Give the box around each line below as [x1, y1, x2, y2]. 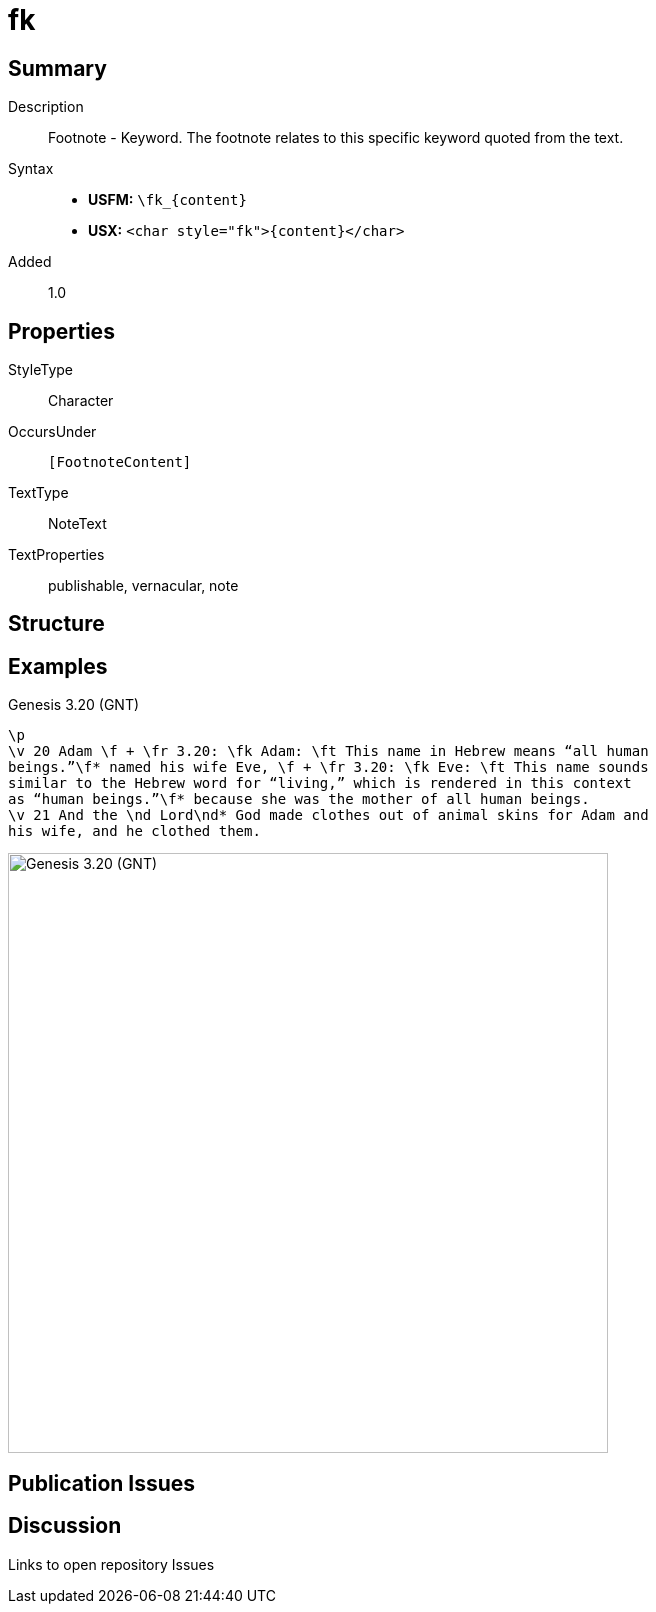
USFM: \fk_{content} [88, 191, 247, 209]
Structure [8, 611, 105, 637]
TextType [8, 484, 69, 502]
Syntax [8, 160, 54, 178]
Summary [8, 55, 107, 81]
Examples [8, 653, 108, 679]
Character [48, 392, 114, 410]
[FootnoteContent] [48, 454, 192, 471]
